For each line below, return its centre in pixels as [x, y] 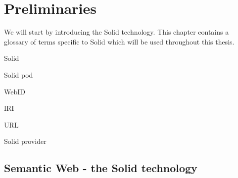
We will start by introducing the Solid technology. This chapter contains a [117, 32]
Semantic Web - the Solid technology [101, 168]
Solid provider [25, 141]
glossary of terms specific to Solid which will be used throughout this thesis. [119, 41]
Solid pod [19, 74]
